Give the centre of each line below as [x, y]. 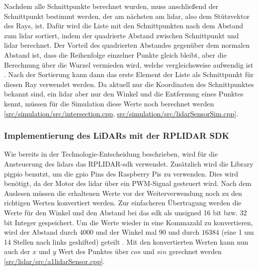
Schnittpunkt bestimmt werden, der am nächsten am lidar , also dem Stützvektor [127, 16]
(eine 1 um [238, 232]
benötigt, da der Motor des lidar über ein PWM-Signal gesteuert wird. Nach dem [128, 183]
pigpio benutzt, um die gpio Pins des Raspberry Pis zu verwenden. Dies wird [121, 173]
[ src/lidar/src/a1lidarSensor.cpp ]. [54, 261]
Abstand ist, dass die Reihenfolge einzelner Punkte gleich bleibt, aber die [115, 54]
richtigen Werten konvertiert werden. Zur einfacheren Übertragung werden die [123, 203]
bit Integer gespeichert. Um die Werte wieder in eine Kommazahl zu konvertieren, [129, 222]
